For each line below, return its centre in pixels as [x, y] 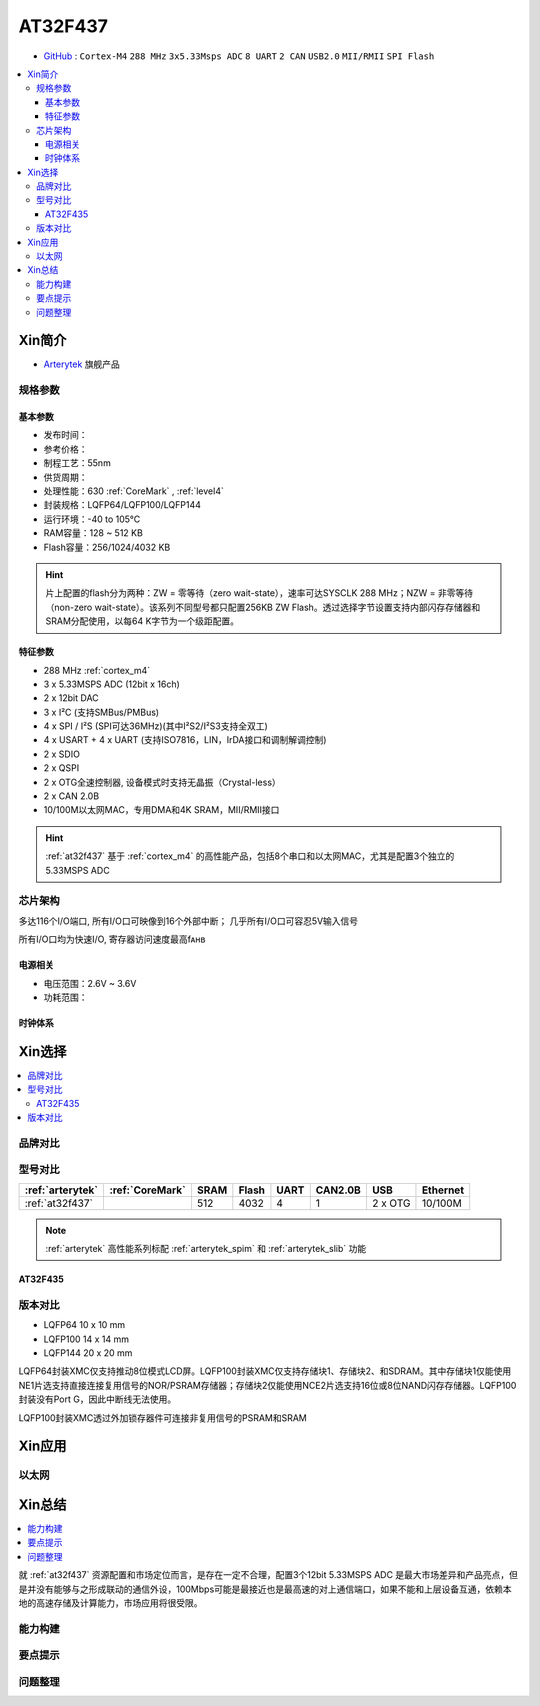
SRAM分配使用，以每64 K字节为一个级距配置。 [142, 621]
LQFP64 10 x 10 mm [84, 1325]
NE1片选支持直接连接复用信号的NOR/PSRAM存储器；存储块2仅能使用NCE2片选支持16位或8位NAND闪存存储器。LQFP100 [267, 1385]
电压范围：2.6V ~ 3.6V [90, 983]
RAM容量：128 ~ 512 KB [93, 533]
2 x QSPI [61, 768]
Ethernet [443, 1190]
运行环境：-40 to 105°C [92, 519]
